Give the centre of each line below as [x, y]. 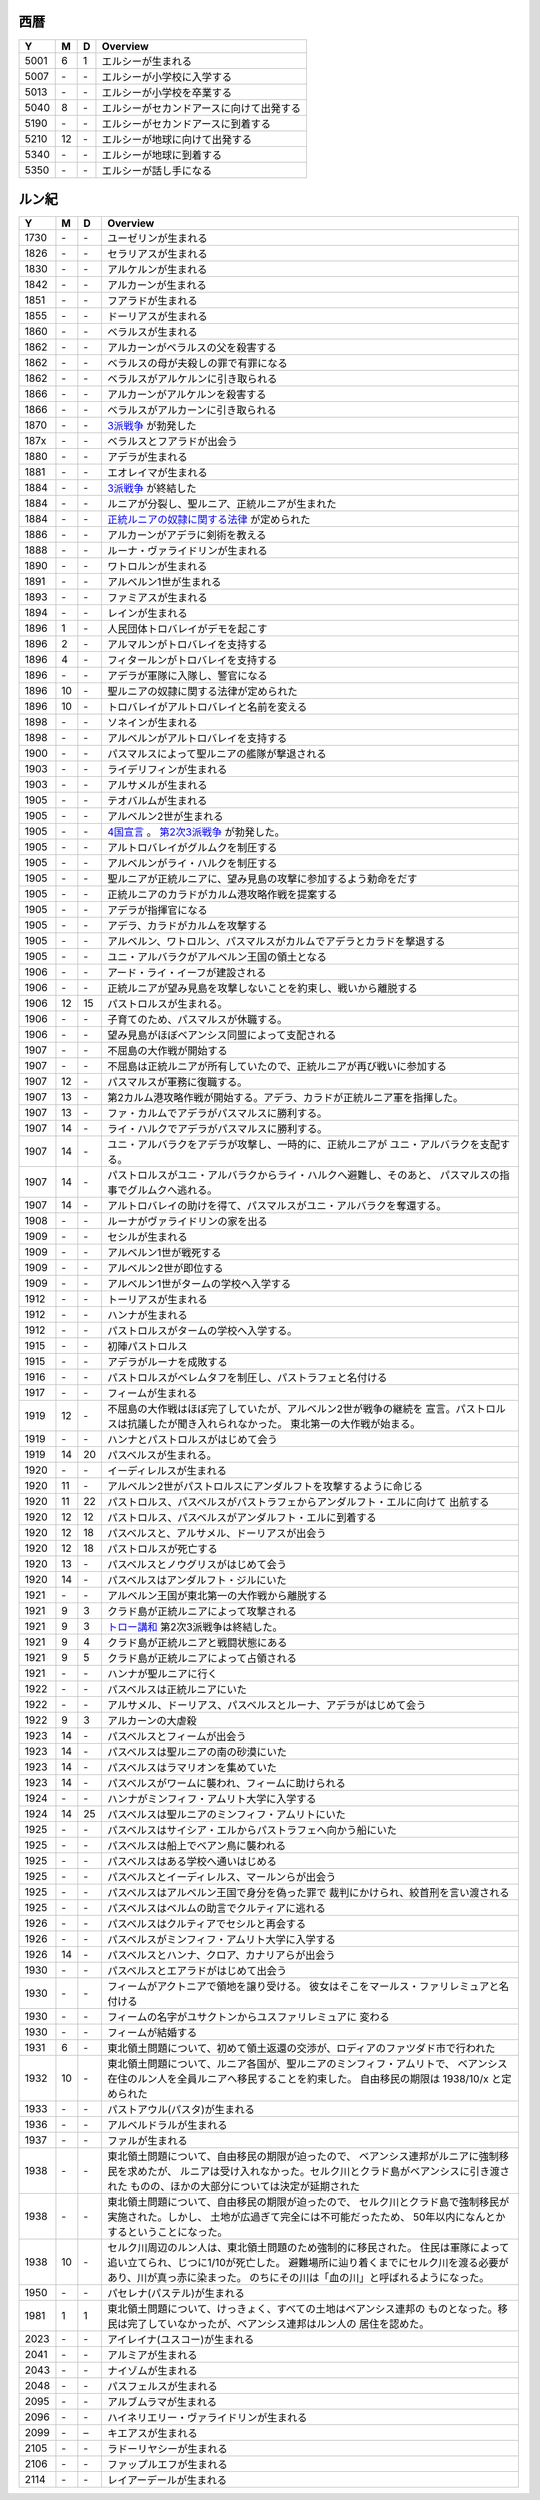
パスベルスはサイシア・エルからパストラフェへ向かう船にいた [251, 1830]
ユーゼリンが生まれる [157, 238]
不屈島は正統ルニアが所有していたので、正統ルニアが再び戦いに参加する [276, 1067]
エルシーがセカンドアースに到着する [186, 123]
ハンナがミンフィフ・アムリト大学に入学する [211, 1799]
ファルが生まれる [147, 2141]
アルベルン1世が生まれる [164, 582]
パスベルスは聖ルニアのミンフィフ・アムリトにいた [226, 1815]
